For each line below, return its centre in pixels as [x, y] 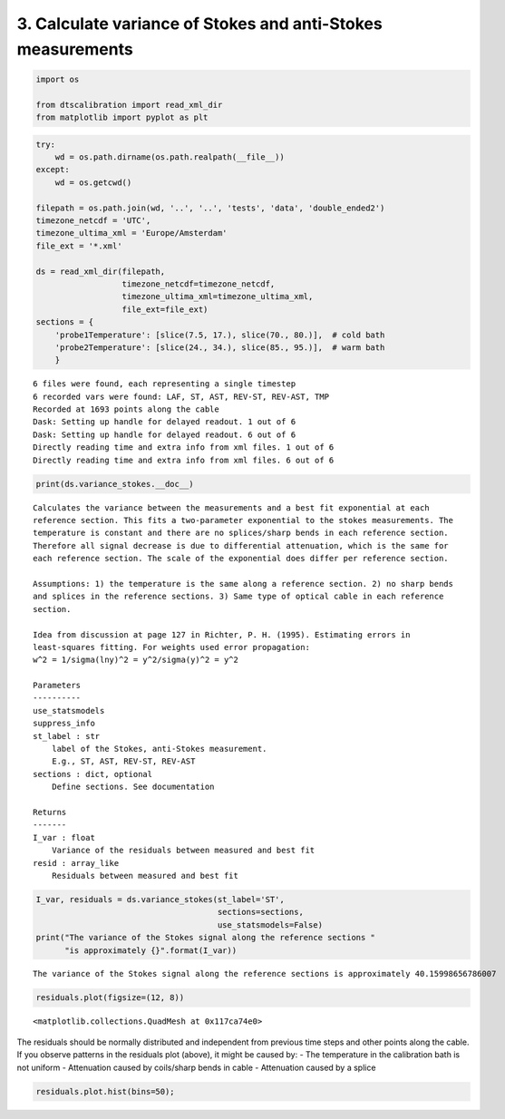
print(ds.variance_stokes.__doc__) [115, 484]
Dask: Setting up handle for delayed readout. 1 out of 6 [165, 422]
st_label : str [67, 736]
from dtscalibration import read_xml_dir [129, 105]
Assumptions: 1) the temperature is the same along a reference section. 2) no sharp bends [243, 584]
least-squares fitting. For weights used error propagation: [171, 647]
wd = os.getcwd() [93, 182]
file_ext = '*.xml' [79, 246]
